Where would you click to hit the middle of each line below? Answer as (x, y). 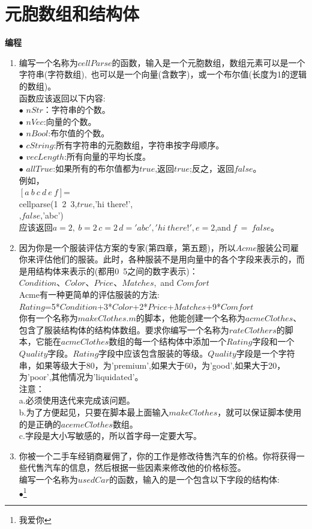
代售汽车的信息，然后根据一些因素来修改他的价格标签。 (136, 467)
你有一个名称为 (48, 318)
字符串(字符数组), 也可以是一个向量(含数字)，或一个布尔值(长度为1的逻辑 (163, 74)
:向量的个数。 (70, 121)
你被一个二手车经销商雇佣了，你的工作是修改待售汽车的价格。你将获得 (157, 455)
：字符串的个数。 (76, 110)
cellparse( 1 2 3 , (48, 203)
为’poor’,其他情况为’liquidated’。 (81, 377)
